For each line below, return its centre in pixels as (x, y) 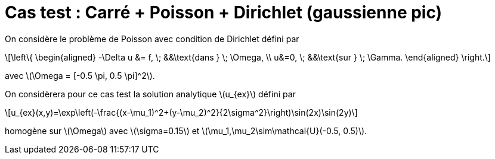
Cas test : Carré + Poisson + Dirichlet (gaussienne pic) (224, 12)
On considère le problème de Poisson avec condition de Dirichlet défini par (152, 39)
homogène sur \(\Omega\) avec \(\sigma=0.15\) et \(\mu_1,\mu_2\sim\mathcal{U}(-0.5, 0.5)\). (186, 131)
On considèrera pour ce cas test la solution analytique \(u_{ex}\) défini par (150, 94)
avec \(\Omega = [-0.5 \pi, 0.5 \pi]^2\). (80, 75)
